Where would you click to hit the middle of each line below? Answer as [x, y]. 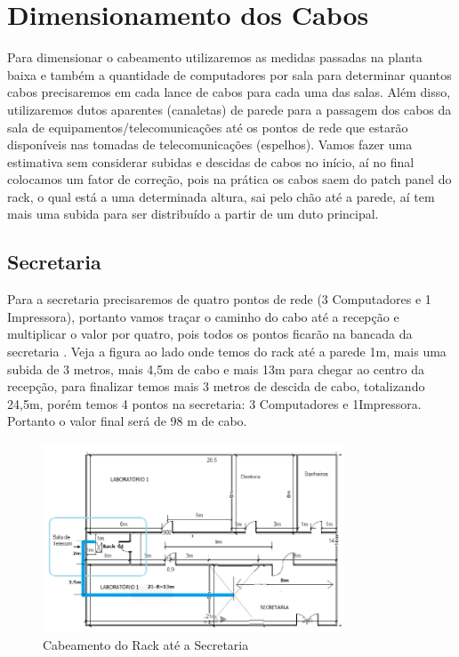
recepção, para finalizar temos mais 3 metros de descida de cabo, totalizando [216, 386]
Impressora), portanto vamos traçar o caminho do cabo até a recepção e [203, 316]
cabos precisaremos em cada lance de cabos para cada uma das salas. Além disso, [229, 92]
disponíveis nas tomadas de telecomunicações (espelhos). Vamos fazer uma [210, 144]
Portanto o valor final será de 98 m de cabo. [127, 421]
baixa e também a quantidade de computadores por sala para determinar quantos [229, 74]
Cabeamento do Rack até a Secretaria [146, 645]
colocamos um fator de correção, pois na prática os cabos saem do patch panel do [229, 179]
